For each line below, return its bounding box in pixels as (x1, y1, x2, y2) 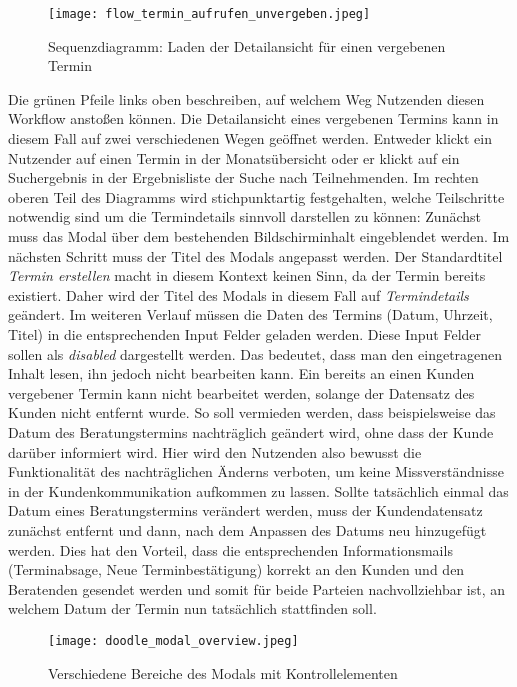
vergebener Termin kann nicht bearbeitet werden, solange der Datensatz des (8, 382, 475, 403)
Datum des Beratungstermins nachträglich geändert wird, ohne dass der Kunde (8, 421, 494, 442)
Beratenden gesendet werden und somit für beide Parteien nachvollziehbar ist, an (8, 578, 506, 599)
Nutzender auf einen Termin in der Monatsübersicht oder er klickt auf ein (8, 147, 460, 168)
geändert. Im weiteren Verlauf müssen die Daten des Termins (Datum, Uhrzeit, (8, 304, 493, 325)
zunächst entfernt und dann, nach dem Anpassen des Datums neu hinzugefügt (8, 519, 487, 540)
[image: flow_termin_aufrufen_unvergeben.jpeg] (48, 7, 371, 21)
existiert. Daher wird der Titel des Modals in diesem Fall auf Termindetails (8, 284, 469, 305)
